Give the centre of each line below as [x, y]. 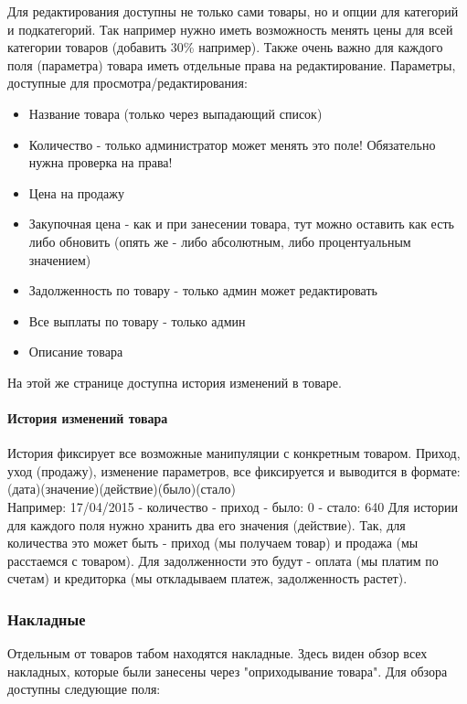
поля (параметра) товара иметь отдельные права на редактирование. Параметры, [232, 64]
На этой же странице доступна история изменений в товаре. [175, 382]
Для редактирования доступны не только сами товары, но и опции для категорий [233, 11]
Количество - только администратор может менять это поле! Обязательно [232, 144]
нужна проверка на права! [101, 162]
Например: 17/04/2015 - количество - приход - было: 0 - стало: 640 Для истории [233, 507]
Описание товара [76, 352]
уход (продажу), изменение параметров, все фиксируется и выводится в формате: [234, 470]
